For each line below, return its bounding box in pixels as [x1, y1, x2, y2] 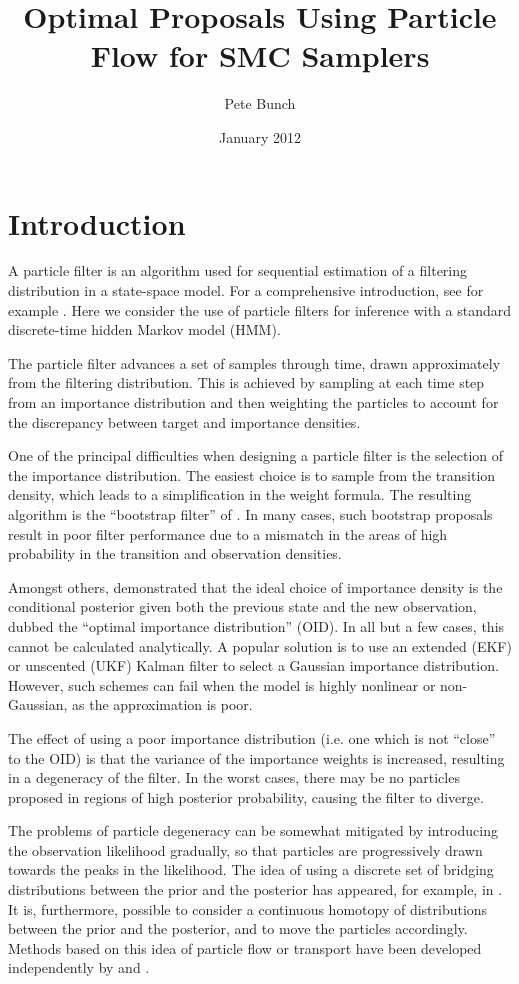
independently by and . [8, 957, 150, 978]
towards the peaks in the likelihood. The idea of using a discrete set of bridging [8, 859, 494, 880]
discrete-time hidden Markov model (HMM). [8, 319, 281, 340]
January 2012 [219, 126, 301, 147]
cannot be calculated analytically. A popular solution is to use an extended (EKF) [8, 635, 512, 656]
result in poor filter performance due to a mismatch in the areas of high [8, 523, 448, 544]
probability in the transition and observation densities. [8, 543, 342, 564]
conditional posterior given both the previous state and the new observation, [8, 596, 477, 617]
